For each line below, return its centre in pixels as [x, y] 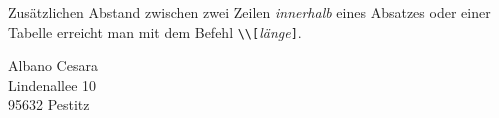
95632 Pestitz [49, 104]
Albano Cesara [53, 65]
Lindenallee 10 [52, 84]
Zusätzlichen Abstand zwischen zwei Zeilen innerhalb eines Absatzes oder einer [249, 12]
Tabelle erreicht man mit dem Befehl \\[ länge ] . [155, 31]
